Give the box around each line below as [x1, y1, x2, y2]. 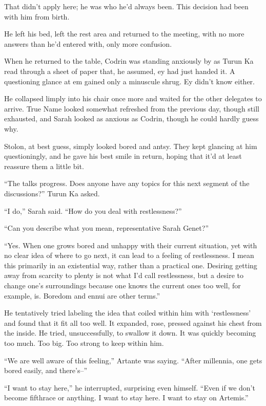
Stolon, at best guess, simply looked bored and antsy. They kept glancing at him [4, 140, 257, 151]
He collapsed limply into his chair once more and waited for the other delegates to [4, 93, 262, 104]
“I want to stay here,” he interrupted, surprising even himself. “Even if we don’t [4, 382, 255, 393]
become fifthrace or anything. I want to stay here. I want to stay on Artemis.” [4, 392, 249, 403]
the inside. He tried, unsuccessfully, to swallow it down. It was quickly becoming [4, 327, 256, 338]
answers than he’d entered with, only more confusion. [4, 38, 172, 49]
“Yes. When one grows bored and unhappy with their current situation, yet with [4, 239, 257, 250]
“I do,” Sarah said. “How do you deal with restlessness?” [4, 205, 182, 216]
